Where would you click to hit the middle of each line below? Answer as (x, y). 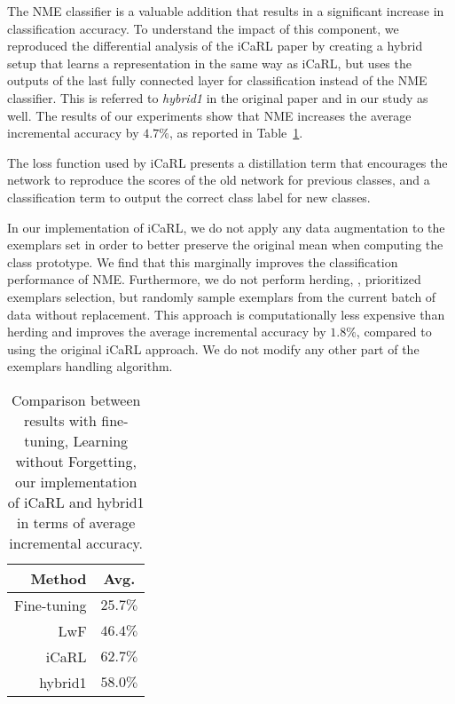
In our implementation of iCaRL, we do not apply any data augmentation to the (226, 227)
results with (60, 420)
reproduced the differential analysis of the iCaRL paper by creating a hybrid (215, 46)
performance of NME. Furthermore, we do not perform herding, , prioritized (214, 279)
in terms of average (76, 522)
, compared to (394, 332)
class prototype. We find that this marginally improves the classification (203, 261)
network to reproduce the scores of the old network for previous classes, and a (219, 180)
